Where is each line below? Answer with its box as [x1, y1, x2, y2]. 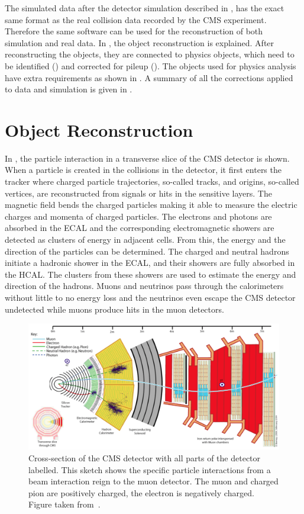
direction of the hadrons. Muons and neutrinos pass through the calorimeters [5, 280, 284, 292]
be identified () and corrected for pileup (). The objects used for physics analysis [5, 59, 296, 72]
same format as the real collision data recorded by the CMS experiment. [5, 13, 267, 25]
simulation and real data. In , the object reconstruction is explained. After [5, 36, 274, 49]
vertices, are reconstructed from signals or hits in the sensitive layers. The [5, 187, 272, 199]
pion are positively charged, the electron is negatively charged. [28, 486, 254, 499]
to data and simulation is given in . [5, 83, 132, 95]
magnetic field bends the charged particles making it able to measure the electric [5, 198, 297, 211]
